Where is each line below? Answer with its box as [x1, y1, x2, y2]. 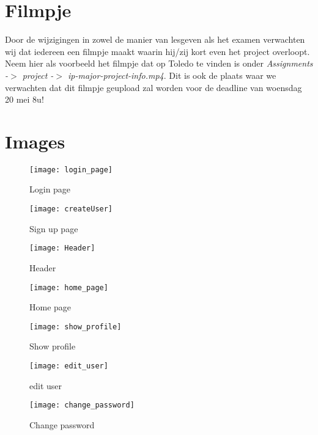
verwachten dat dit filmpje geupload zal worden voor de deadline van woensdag [5, 81, 302, 93]
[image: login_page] [29, 165, 113, 174]
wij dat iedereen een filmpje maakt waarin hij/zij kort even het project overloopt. [5, 45, 310, 57]
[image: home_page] [29, 283, 108, 292]
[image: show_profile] [29, 322, 122, 331]
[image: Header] [29, 244, 95, 253]
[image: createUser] [29, 205, 113, 214]
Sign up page [29, 222, 78, 235]
